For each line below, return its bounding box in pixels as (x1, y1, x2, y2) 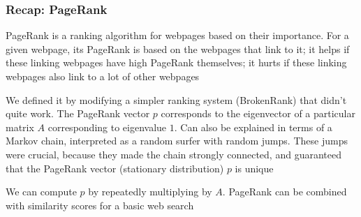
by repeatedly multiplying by (88, 184, 212, 199)
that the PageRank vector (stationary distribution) (6, 160, 224, 175)
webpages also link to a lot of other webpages (6, 69, 200, 83)
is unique (235, 160, 274, 175)
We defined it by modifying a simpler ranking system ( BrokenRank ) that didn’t (6, 92, 347, 107)
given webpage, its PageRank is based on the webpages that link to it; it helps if (6, 41, 350, 56)
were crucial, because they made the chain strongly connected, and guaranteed (6, 147, 341, 161)
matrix (6, 119, 34, 134)
